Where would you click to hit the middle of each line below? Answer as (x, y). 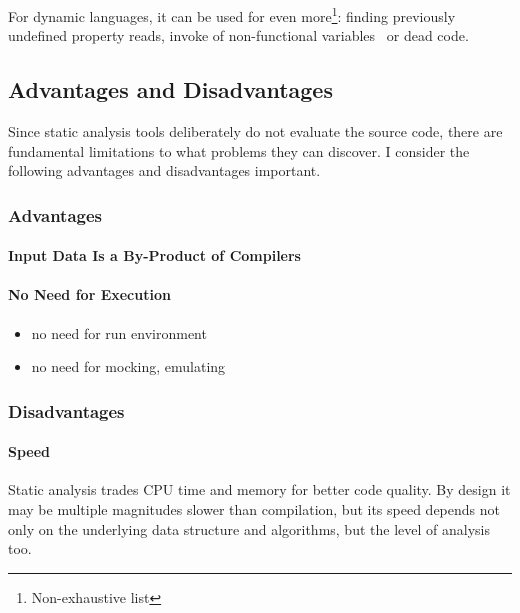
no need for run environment (119, 332)
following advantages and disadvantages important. (164, 170)
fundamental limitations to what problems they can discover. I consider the (239, 150)
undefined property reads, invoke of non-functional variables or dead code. (238, 35)
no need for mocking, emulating (128, 366)
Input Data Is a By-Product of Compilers (154, 255)
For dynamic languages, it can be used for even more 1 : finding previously (232, 14)
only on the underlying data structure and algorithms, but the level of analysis (249, 528)
